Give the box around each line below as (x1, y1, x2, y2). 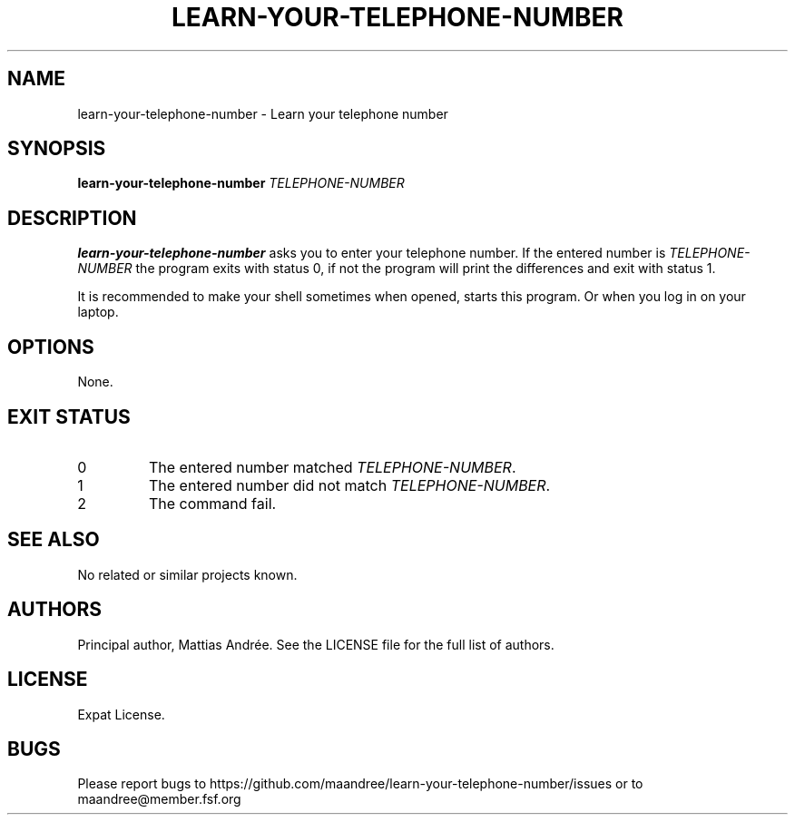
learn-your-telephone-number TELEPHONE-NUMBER (77, 175, 405, 191)
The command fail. (148, 494, 277, 513)
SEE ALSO (7, 528, 100, 552)
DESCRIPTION (7, 206, 137, 230)
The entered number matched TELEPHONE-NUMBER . (148, 457, 516, 476)
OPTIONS (7, 335, 94, 358)
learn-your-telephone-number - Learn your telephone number (77, 105, 448, 122)
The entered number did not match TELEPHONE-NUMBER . (148, 475, 551, 494)
